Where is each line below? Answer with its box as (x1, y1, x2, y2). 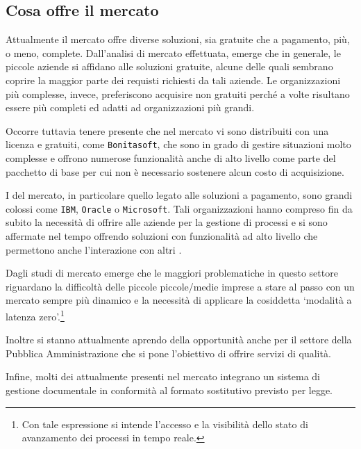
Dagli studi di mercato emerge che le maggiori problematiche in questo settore (6, 266, 338, 280)
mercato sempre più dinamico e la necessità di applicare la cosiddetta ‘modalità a (6, 293, 352, 307)
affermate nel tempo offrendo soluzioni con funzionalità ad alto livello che (6, 229, 318, 243)
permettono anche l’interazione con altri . (6, 242, 182, 256)
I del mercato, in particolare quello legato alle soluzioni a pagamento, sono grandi (6, 188, 353, 202)
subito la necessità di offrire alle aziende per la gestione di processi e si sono (6, 215, 328, 229)
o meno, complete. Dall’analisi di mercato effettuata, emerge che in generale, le (6, 45, 341, 60)
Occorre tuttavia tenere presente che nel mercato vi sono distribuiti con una (6, 123, 329, 138)
